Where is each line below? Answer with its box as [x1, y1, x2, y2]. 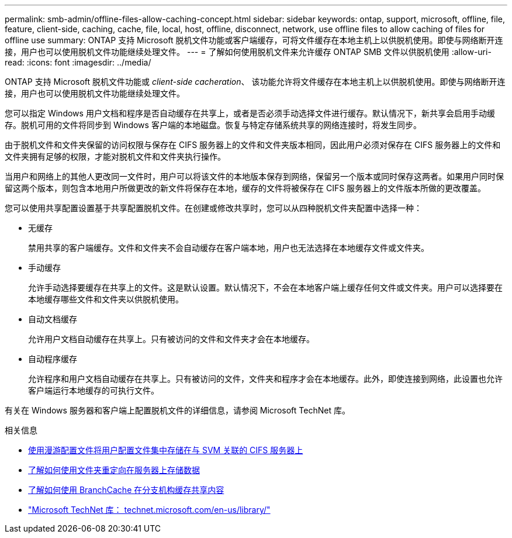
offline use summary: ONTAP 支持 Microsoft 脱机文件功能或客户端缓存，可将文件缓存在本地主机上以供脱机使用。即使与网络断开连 [5, 35, 503, 45]
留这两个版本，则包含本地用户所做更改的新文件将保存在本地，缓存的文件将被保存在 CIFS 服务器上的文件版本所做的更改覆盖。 [5, 183, 486, 193]
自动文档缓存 [28, 314, 77, 324]
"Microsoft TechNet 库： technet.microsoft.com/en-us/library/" [28, 505, 271, 515]
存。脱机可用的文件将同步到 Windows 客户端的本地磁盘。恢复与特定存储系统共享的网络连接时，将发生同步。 [5, 120, 421, 130]
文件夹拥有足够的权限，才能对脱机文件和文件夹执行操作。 [5, 151, 226, 161]
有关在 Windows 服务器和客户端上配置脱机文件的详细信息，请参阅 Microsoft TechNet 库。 [5, 405, 350, 415]
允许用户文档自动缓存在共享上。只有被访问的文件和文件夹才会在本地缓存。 [28, 334, 314, 344]
